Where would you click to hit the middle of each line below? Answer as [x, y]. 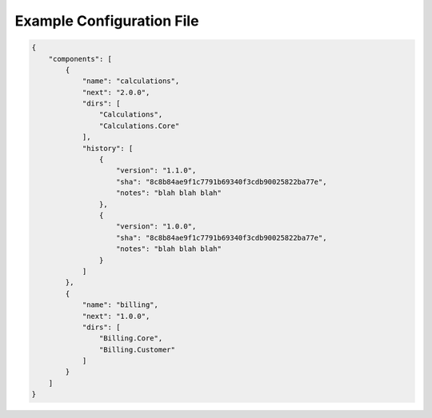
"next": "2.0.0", [116, 92]
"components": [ [80, 59]
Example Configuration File [107, 21]
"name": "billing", [120, 305]
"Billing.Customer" [137, 349]
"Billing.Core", [131, 338]
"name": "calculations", [131, 81]
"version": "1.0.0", [156, 227]
